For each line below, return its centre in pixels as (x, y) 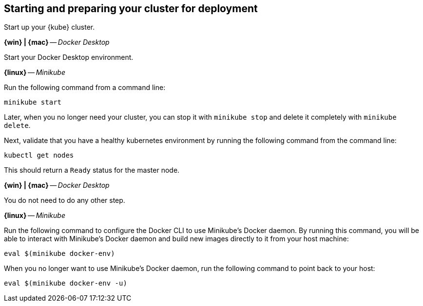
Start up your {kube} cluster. (49, 27)
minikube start (33, 102)
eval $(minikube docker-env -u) (66, 283)
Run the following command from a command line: (85, 88)
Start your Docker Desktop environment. (69, 57)
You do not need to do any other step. (65, 200)
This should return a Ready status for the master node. (92, 170)
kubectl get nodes (39, 155)
